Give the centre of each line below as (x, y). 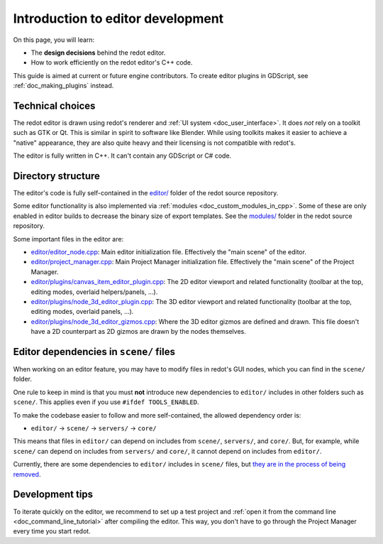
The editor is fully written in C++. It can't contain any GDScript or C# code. (122, 156)
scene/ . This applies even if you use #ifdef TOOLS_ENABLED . (106, 402)
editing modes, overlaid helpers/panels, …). (94, 292)
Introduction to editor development (118, 18)
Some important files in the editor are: (68, 239)
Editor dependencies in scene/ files (94, 352)
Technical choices (54, 105)
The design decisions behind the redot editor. (98, 53)
